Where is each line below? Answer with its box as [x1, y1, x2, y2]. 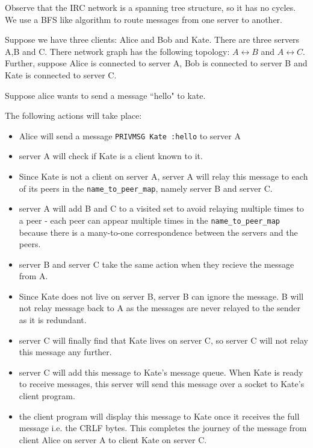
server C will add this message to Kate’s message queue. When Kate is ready [19, 365, 303, 378]
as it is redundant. [19, 314, 87, 326]
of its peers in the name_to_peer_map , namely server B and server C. [19, 181, 273, 194]
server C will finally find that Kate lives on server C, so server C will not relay [19, 333, 308, 346]
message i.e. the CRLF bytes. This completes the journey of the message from [19, 421, 307, 434]
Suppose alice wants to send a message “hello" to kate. [5, 89, 206, 101]
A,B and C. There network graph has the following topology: [5, 45, 230, 57]
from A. [19, 270, 48, 282]
